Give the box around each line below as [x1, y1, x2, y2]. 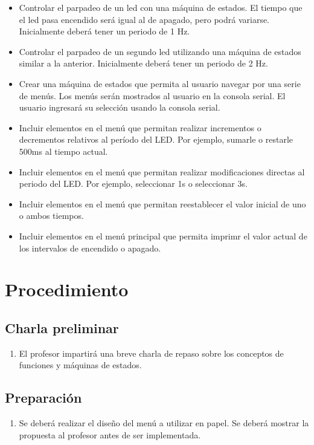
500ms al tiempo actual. [19, 145, 108, 157]
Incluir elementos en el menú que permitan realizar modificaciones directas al [19, 165, 305, 178]
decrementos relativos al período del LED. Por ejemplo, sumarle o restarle [19, 133, 293, 146]
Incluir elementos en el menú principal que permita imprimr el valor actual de [19, 229, 307, 242]
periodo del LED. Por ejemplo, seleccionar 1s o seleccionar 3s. [19, 177, 248, 190]
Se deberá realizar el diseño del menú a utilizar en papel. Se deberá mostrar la [19, 417, 309, 429]
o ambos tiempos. [19, 209, 84, 222]
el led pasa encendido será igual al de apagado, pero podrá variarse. [19, 13, 270, 25]
